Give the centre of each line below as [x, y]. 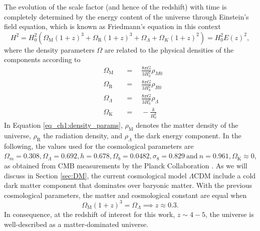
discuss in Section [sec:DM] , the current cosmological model [95, 175]
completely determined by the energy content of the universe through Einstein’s [126, 16]
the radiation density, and [83, 136]
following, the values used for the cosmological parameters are [99, 146]
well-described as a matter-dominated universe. [76, 224]
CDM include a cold [225, 175]
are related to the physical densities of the [169, 49]
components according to [42, 59]
